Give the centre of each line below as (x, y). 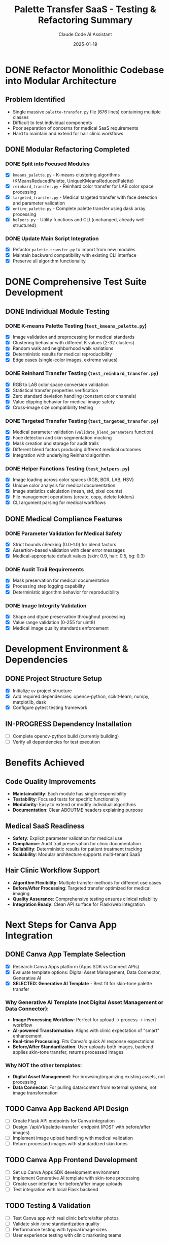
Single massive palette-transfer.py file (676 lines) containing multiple (87, 112)
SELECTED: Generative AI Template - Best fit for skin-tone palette (82, 983)
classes (21, 117)
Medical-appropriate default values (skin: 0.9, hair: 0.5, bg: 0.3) (79, 556)
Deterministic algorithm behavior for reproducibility (66, 592)
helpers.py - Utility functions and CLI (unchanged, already (74, 219)
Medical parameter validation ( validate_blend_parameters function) (83, 432)
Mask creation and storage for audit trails (56, 443)
